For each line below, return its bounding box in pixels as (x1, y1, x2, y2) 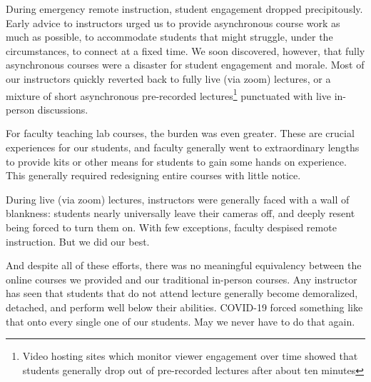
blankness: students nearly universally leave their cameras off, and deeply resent (6, 206, 355, 221)
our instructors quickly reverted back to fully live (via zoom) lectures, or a (6, 71, 331, 86)
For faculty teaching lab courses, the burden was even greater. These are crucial (6, 126, 355, 141)
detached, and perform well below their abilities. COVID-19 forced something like (6, 299, 363, 314)
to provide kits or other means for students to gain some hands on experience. (6, 154, 347, 169)
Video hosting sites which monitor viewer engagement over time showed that (22, 348, 358, 363)
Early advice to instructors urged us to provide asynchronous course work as (6, 15, 340, 30)
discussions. (37, 101, 88, 116)
